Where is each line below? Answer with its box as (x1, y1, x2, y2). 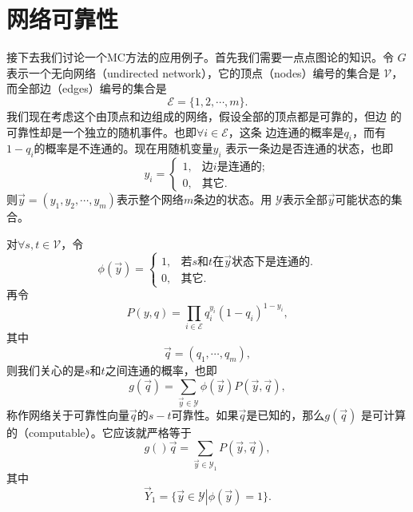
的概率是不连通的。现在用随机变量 (34, 140, 213, 157)
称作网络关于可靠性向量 (6, 406, 129, 423)
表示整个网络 (116, 191, 184, 208)
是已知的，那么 (246, 406, 325, 423)
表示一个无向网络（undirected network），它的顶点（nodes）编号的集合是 (6, 64, 380, 81)
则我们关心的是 (6, 362, 85, 379)
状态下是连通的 (231, 256, 310, 268)
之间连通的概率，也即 (105, 362, 217, 379)
